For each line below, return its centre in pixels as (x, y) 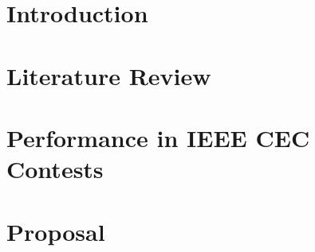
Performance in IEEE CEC (158, 137)
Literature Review (109, 75)
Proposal (56, 231)
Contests (55, 169)
